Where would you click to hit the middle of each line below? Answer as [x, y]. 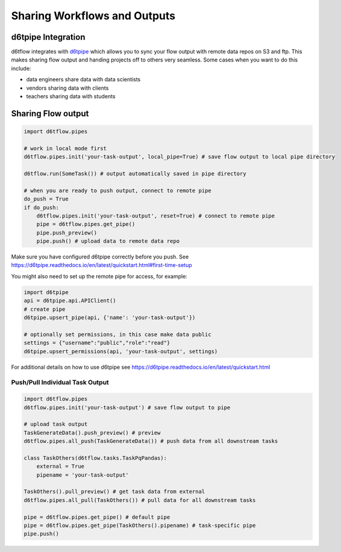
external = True [60, 466]
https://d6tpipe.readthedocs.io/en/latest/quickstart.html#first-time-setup [102, 265]
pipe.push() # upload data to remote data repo [108, 241]
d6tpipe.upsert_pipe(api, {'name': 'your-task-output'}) [110, 318]
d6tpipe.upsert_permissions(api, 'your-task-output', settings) [121, 351]
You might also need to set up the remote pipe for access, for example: [99, 276]
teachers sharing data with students [71, 96]
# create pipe [45, 309]
